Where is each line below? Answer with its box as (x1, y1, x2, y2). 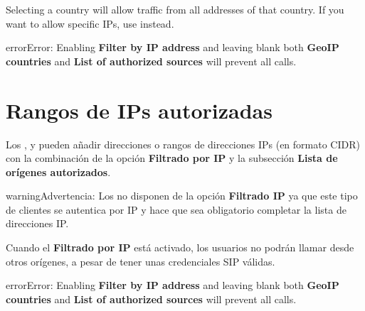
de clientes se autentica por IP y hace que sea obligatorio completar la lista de (6, 202, 347, 217)
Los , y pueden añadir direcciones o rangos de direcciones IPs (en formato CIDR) (6, 136, 360, 151)
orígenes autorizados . (6, 164, 111, 179)
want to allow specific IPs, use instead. (6, 16, 174, 31)
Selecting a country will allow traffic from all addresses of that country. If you (6, 2, 344, 16)
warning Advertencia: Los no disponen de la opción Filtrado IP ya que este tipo (6, 188, 358, 203)
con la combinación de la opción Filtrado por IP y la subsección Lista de (6, 151, 338, 165)
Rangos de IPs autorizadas (6, 95, 273, 124)
